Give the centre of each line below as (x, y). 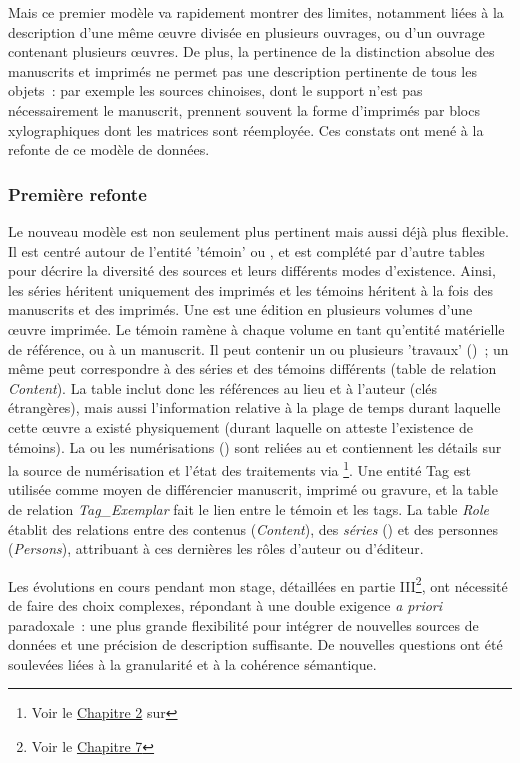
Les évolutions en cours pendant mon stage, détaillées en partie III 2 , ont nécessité (258, 584)
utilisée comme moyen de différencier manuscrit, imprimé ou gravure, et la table (253, 489)
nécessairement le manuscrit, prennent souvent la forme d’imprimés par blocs (244, 109)
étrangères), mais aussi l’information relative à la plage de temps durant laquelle (254, 407)
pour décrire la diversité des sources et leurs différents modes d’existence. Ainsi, (252, 270)
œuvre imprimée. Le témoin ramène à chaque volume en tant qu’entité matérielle (256, 328)
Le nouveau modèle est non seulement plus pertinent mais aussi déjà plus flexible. (258, 230)
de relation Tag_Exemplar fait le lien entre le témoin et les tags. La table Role (248, 508)
